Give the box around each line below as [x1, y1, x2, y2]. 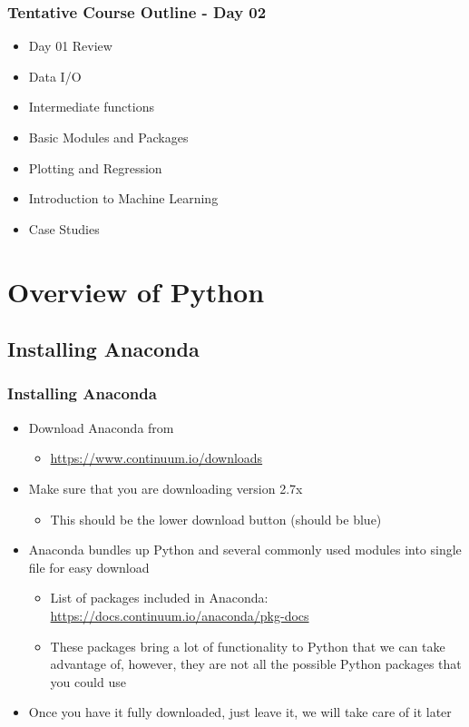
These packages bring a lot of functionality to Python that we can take [50, 636, 445, 655]
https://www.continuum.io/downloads [50, 448, 263, 467]
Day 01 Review [28, 36, 112, 55]
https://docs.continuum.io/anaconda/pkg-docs [50, 605, 309, 624]
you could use [50, 672, 126, 691]
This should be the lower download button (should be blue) [50, 509, 382, 528]
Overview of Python [7, 272, 265, 309]
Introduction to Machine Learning [28, 189, 219, 208]
